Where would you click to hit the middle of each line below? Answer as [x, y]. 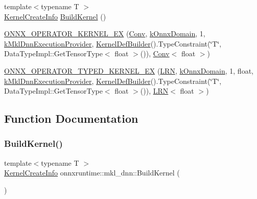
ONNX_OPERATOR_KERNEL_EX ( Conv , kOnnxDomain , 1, [105, 34]
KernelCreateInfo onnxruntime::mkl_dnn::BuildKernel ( [92, 173]
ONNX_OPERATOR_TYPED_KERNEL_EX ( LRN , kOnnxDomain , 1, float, [129, 70]
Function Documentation [71, 118]
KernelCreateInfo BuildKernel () [55, 16]
